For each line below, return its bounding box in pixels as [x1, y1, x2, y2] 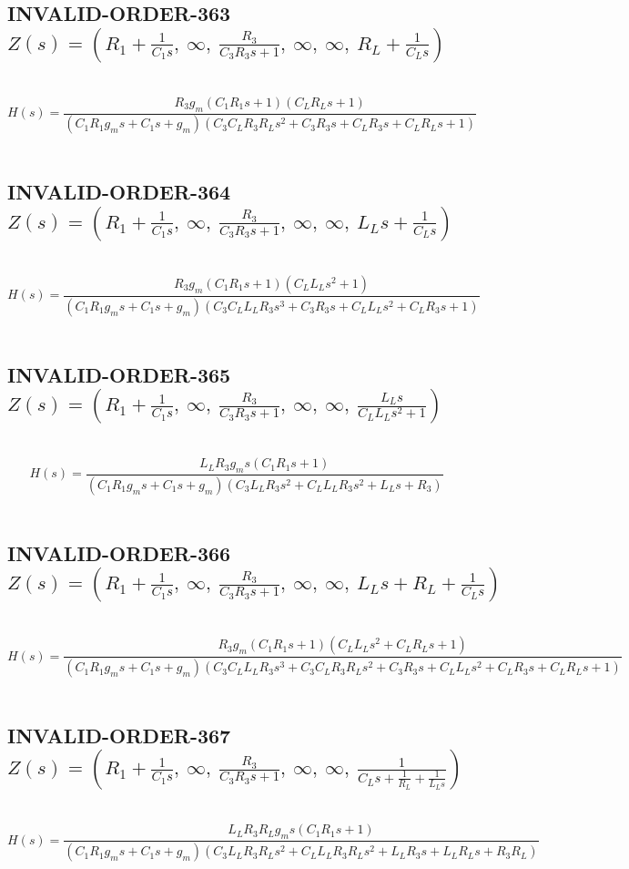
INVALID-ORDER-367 [7, 721, 231, 750]
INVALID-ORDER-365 [7, 360, 231, 388]
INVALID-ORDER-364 [7, 178, 231, 206]
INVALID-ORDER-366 [7, 538, 231, 567]
